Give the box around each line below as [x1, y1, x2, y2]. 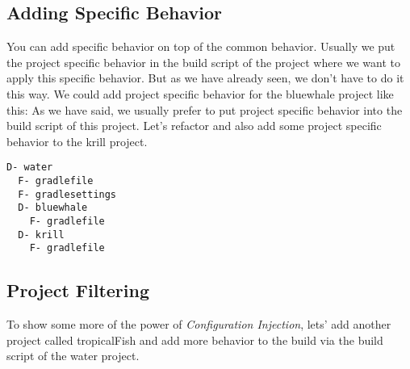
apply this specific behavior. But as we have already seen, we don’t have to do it [6, 69, 404, 86]
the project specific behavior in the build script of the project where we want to [6, 53, 401, 70]
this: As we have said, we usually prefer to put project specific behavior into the [6, 101, 403, 118]
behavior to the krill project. [6, 132, 148, 149]
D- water [6, 161, 53, 174]
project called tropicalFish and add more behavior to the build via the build [6, 331, 383, 348]
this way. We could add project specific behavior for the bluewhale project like [6, 85, 394, 102]
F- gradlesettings [18, 188, 117, 200]
